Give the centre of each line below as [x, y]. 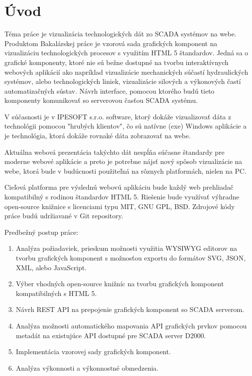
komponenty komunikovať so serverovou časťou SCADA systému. [101, 100]
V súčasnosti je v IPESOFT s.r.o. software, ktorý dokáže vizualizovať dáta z [118, 116]
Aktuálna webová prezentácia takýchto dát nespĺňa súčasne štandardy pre [115, 152]
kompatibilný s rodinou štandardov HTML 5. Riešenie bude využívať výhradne [122, 197]
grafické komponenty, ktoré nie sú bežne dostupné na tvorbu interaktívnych [117, 62]
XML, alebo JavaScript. [51, 267]
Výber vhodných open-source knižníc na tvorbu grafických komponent [120, 284]
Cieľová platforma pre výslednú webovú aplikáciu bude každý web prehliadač [119, 187]
